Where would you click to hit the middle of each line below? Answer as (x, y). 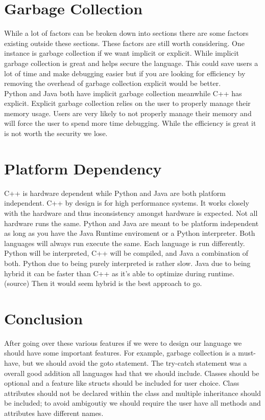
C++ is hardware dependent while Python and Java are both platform (115, 193)
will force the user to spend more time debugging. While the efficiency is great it (130, 123)
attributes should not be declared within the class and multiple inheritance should (132, 393)
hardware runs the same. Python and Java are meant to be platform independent (131, 223)
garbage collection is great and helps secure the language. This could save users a (131, 63)
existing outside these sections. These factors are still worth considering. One (124, 43)
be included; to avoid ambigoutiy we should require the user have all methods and (132, 403)
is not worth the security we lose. (56, 133)
